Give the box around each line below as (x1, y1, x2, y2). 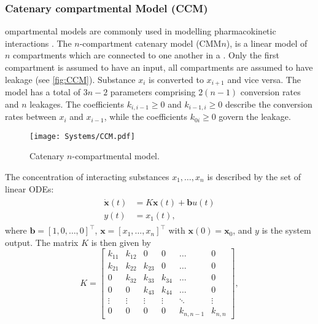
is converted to (149, 73, 204, 85)
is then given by (91, 235, 151, 248)
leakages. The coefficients (29, 97, 125, 110)
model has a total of (5, 85, 80, 98)
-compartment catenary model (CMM (79, 36, 222, 49)
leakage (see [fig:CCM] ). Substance (5, 73, 136, 85)
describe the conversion (225, 97, 312, 110)
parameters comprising (110, 85, 196, 98)
